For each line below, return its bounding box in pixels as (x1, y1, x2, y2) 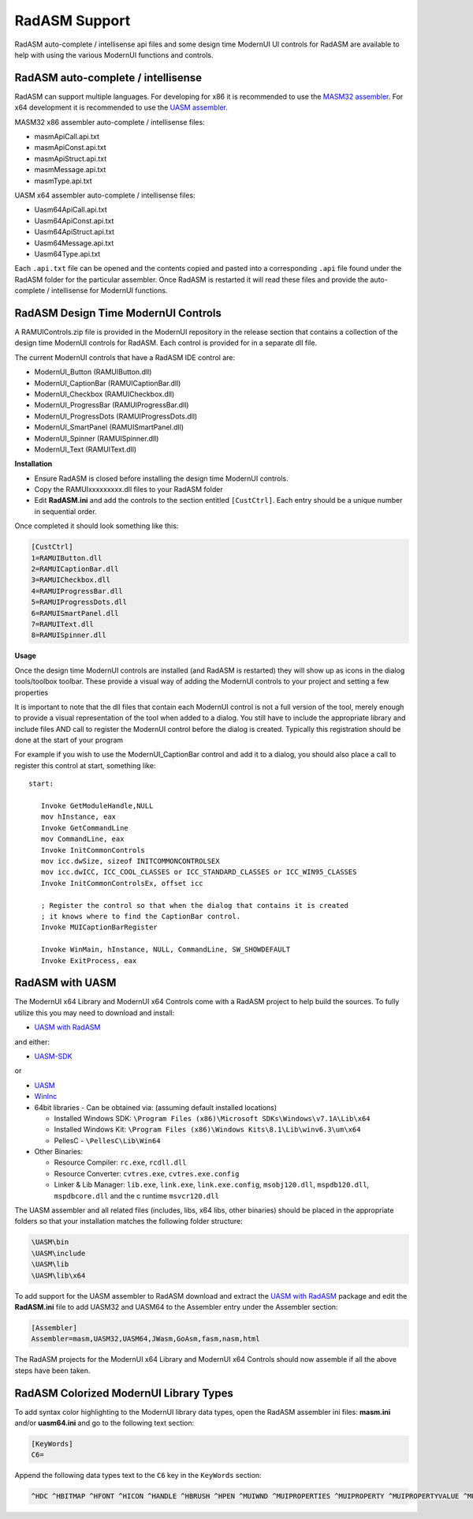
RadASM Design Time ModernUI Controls (14, 306, 222, 320)
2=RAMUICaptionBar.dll (31, 564, 119, 574)
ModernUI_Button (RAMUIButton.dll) (34, 367, 152, 377)
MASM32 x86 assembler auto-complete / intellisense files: (14, 117, 205, 126)
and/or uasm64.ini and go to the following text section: (14, 1418, 195, 1428)
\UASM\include (31, 1248, 86, 1258)
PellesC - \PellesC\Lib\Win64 (54, 1135, 161, 1145)
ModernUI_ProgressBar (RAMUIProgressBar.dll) (34, 400, 189, 410)
